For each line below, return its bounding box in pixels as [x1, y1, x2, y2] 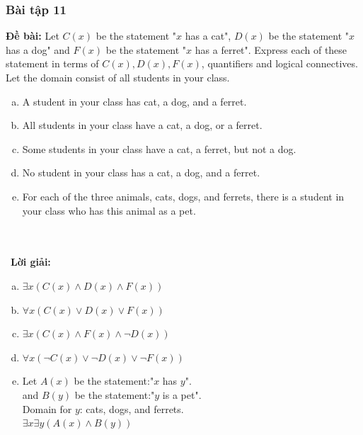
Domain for [22, 401, 72, 416]
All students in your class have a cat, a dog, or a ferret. [22, 118, 263, 132]
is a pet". [162, 387, 202, 402]
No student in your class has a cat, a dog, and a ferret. [22, 165, 260, 180]
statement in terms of [6, 56, 99, 71]
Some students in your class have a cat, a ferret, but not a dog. [22, 141, 296, 156]
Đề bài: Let [6, 28, 59, 43]
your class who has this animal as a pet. [22, 203, 196, 217]
